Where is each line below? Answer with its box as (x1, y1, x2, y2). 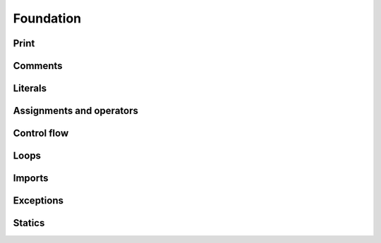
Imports (13, 173, 49, 185)
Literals (13, 82, 47, 94)
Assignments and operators (13, 105, 139, 117)
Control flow (13, 127, 69, 139)
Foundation (13, 11, 82, 26)
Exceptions (13, 194, 64, 207)
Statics (13, 217, 45, 229)
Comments (13, 60, 63, 72)
